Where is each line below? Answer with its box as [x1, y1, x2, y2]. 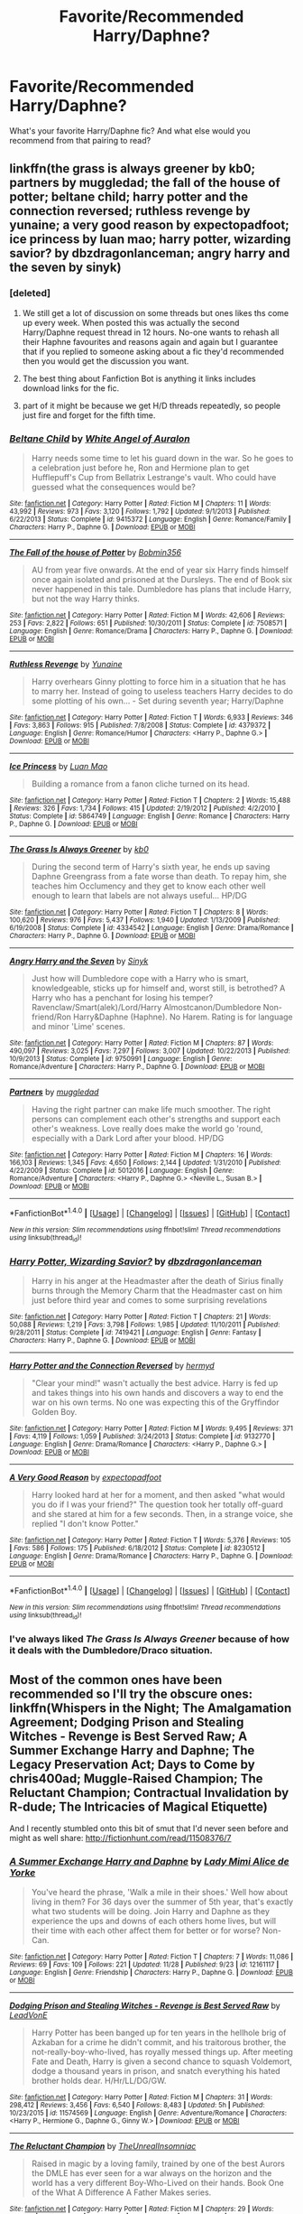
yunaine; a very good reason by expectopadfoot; [9, 218, 290, 233]
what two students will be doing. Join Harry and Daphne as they [31, 1906, 271, 1917]
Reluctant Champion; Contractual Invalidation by [9, 1785, 289, 1800]
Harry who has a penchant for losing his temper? [31, 991, 214, 1003]
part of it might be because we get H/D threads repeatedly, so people [22, 400, 281, 411]
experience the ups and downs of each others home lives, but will [31, 1916, 277, 1927]
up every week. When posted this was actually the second [22, 317, 240, 328]
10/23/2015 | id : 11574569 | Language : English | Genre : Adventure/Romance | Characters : [9, 2108, 287, 2118]
